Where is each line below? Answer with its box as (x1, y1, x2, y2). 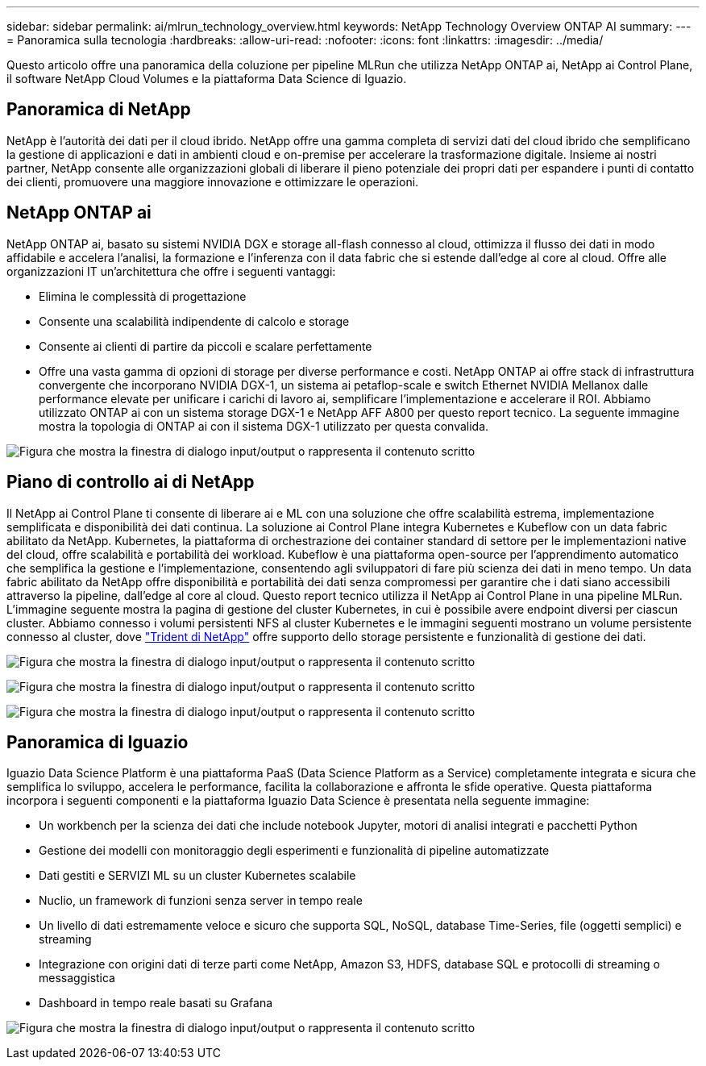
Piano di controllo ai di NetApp (6, 472, 255, 493)
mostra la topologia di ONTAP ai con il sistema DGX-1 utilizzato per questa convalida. (39, 418, 489, 433)
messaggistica (39, 971, 115, 985)
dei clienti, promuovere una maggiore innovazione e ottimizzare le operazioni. (6, 174, 419, 189)
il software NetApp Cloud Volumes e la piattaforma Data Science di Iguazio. (6, 72, 407, 85)
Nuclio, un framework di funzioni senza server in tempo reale (39, 893, 363, 908)
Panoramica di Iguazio (6, 731, 189, 752)
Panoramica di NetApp (6, 99, 191, 120)
